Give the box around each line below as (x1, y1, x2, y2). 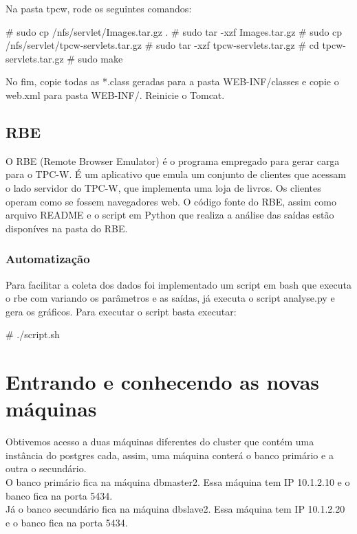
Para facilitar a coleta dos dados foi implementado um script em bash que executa (6, 277, 352, 291)
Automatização (6, 250, 90, 267)
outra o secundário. (6, 461, 87, 476)
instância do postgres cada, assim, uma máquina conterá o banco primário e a (6, 447, 334, 462)
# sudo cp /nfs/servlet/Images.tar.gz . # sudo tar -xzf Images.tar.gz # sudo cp (6, 24, 343, 38)
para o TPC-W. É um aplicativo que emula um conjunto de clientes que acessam (6, 167, 346, 181)
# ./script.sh (6, 327, 60, 342)
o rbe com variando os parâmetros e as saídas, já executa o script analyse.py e (6, 291, 335, 305)
